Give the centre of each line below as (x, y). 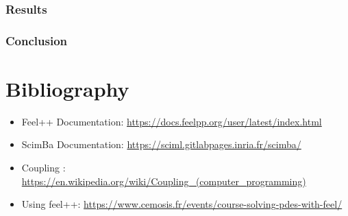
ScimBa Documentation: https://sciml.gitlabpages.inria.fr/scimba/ (161, 144)
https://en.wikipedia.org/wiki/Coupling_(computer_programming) (164, 181)
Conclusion (36, 40)
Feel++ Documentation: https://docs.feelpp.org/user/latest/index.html (172, 121)
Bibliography (67, 88)
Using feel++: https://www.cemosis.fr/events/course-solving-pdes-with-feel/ (182, 204)
